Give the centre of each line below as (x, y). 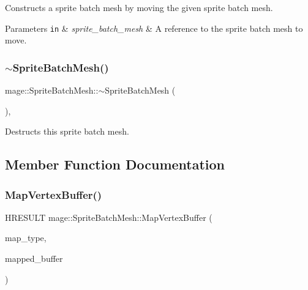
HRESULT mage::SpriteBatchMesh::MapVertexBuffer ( (109, 217)
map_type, (26, 238)
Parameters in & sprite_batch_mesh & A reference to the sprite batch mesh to (154, 28)
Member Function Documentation (115, 164)
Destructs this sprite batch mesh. (67, 131)
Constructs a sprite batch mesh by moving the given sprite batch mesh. (139, 7)
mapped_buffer (34, 258)
